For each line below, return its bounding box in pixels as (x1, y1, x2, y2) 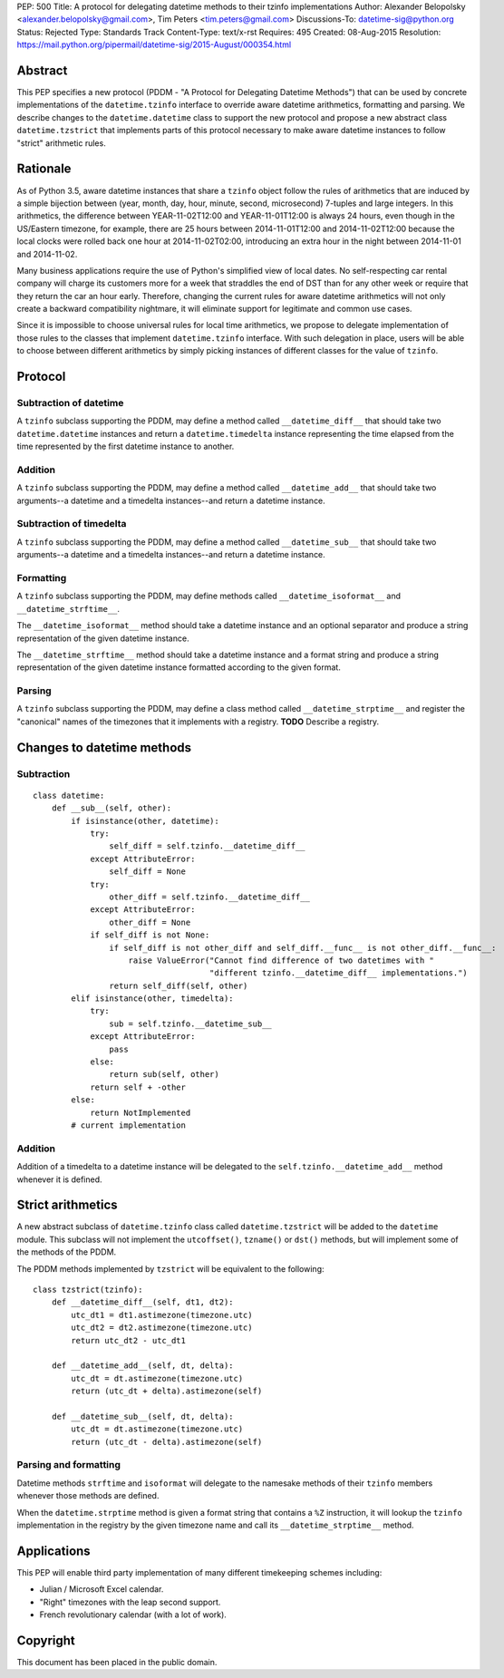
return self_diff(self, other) (109, 980, 248, 991)
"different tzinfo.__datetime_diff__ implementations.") (208, 968, 469, 978)
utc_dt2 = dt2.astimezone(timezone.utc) (71, 1323, 253, 1333)
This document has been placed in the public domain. (16, 1656, 218, 1667)
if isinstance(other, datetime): (71, 816, 219, 826)
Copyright (16, 1633, 76, 1648)
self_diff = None (109, 867, 186, 877)
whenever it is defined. (16, 1174, 102, 1185)
